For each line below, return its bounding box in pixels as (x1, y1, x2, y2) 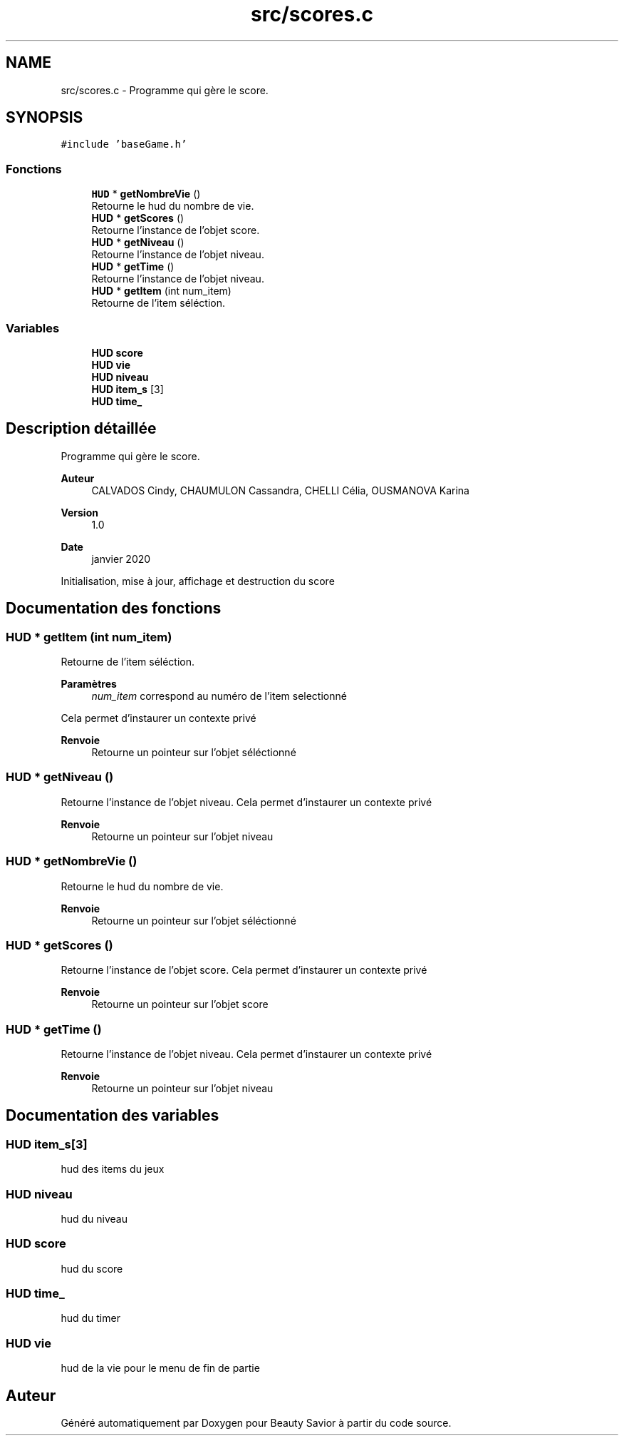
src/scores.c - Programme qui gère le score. (61, 83, 269, 96)
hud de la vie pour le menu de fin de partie (61, 1362, 260, 1375)
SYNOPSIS (6, 108, 83, 127)
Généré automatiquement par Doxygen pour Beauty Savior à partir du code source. (61, 1417, 452, 1430)
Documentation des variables (6, 1106, 219, 1125)
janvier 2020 (91, 552, 151, 565)
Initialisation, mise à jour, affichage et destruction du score (61, 574, 335, 587)
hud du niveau (61, 1212, 128, 1225)
